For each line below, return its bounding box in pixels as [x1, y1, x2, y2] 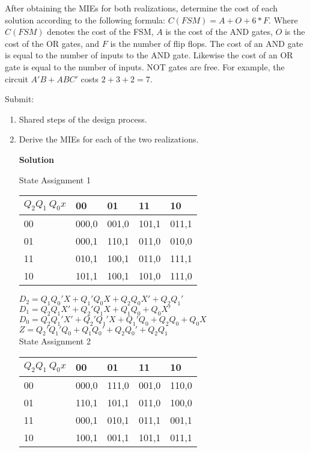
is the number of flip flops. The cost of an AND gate [110, 37, 303, 49]
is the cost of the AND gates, [165, 25, 273, 38]
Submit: [5, 93, 34, 105]
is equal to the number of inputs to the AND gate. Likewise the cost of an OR [5, 49, 293, 61]
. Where [269, 13, 298, 26]
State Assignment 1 [19, 173, 91, 186]
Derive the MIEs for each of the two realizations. [19, 133, 199, 145]
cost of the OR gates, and [5, 37, 100, 49]
